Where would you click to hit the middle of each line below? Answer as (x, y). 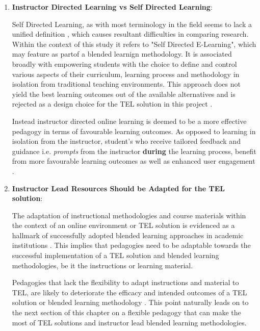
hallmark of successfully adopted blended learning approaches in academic (128, 235)
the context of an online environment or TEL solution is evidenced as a (123, 225)
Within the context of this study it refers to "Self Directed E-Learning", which (134, 44)
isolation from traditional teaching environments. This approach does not (126, 84)
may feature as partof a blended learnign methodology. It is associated (122, 54)
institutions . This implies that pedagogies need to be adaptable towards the (131, 245)
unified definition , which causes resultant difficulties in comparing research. (130, 34)
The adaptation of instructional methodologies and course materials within (129, 215)
